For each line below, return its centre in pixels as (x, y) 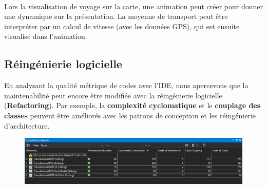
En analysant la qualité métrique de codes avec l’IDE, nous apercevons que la (126, 85)
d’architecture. (27, 125)
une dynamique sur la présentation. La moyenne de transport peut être (116, 16)
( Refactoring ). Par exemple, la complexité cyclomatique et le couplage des (132, 105)
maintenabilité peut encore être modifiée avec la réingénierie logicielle (113, 95)
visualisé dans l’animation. (46, 36)
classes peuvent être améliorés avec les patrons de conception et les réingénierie (130, 115)
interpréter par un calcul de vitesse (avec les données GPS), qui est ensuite (122, 26)
